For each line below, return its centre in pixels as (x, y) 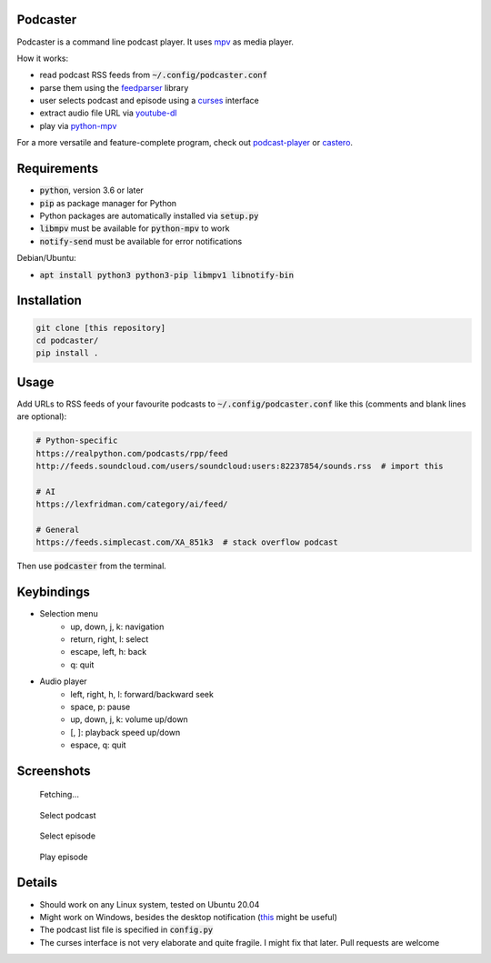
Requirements (58, 169)
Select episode (67, 836)
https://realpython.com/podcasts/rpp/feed (132, 453)
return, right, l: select (110, 639)
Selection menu (69, 614)
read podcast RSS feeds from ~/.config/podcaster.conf (154, 75)
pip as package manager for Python (108, 203)
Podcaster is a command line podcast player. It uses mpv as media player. (155, 42)
